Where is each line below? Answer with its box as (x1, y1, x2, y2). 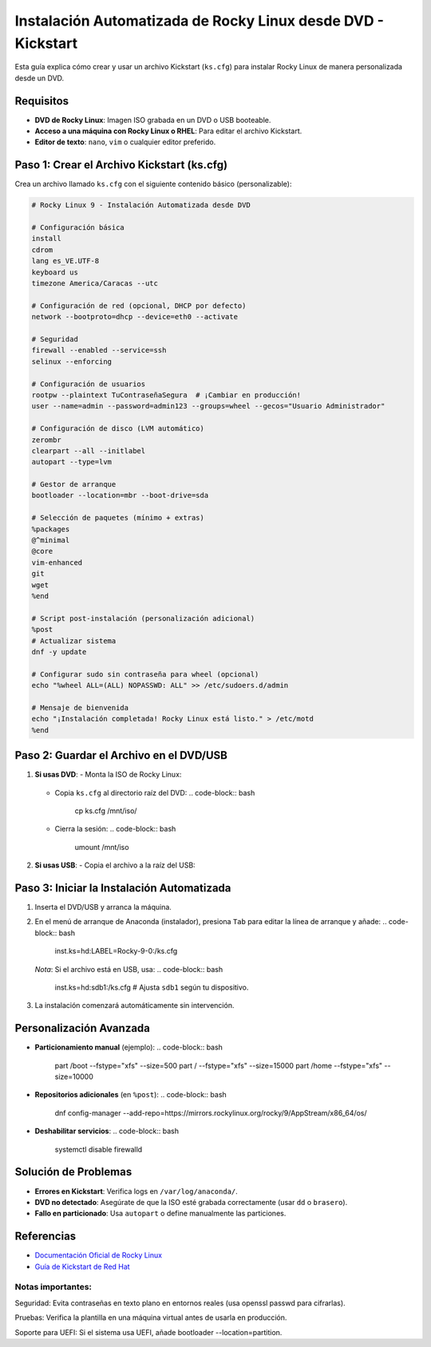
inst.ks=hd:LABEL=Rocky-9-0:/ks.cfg (54, 946, 178, 956)
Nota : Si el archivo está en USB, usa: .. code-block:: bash (34, 964, 223, 974)
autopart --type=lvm (31, 457, 112, 467)
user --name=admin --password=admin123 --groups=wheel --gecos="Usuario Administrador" (31, 401, 386, 411)
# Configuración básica (31, 223, 125, 232)
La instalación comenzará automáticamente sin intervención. (34, 1001, 235, 1010)
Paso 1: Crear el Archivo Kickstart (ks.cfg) (14, 158, 227, 172)
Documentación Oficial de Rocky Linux (34, 1250, 163, 1260)
